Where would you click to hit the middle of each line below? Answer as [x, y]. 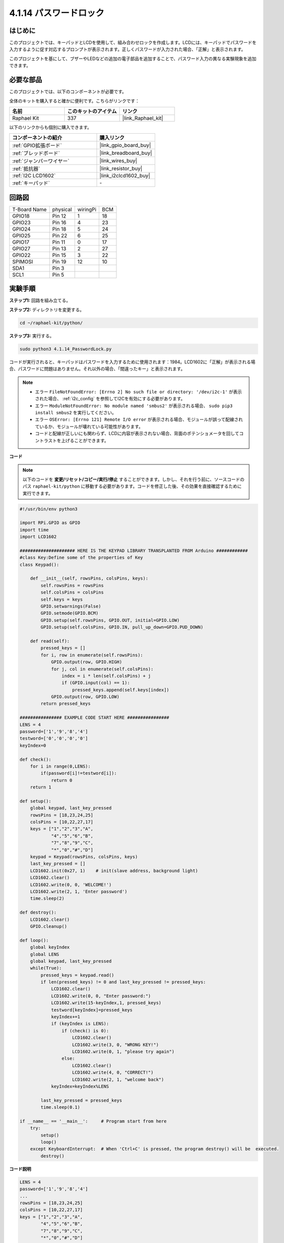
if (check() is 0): [85, 1031]
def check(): [36, 759]
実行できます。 [38, 493]
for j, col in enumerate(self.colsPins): [102, 669]
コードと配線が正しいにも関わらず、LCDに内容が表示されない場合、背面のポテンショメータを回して [137, 434]
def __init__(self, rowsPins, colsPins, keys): [89, 578]
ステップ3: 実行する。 [32, 336]
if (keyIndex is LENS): [80, 1024]
